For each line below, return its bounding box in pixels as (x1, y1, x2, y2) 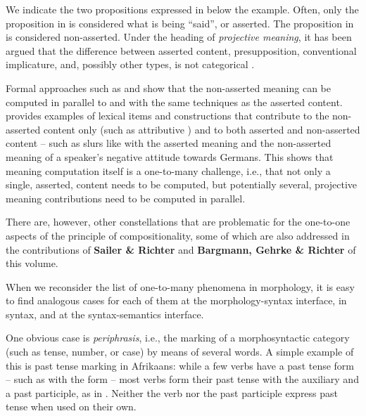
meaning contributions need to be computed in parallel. (6, 190, 246, 205)
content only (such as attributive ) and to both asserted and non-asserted (43, 122, 360, 136)
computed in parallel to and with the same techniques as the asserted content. (6, 94, 343, 109)
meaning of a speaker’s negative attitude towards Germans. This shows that (6, 149, 334, 164)
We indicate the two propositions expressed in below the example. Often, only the (6, 2, 359, 16)
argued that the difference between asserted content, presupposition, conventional (6, 43, 357, 58)
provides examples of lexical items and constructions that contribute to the (6, 108, 329, 123)
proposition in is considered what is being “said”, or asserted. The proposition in (6, 15, 354, 30)
